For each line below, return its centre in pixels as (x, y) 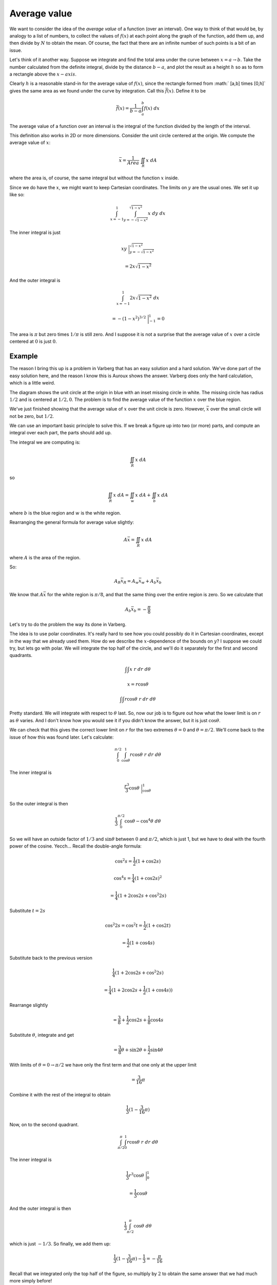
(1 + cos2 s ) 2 (148, 878)
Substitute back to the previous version (51, 958)
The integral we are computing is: (45, 442)
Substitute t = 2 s (27, 911)
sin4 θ (157, 1050)
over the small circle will (236, 409)
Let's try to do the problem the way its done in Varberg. (68, 624)
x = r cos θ (138, 684)
